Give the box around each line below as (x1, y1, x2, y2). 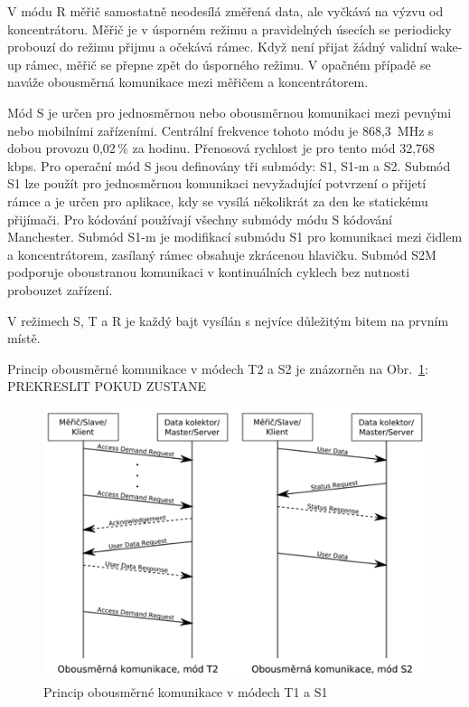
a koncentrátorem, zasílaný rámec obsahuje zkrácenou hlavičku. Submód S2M (7, 244, 436, 263)
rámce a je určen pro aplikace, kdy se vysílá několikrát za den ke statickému (7, 191, 428, 210)
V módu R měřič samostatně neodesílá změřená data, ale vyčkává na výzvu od (7, 2, 444, 20)
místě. (7, 329, 41, 348)
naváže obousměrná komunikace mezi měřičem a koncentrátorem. (7, 72, 369, 91)
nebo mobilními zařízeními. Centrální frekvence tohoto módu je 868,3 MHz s (7, 120, 434, 139)
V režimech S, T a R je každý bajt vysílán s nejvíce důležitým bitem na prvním (7, 311, 449, 330)
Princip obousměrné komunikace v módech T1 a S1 (43, 683, 328, 702)
